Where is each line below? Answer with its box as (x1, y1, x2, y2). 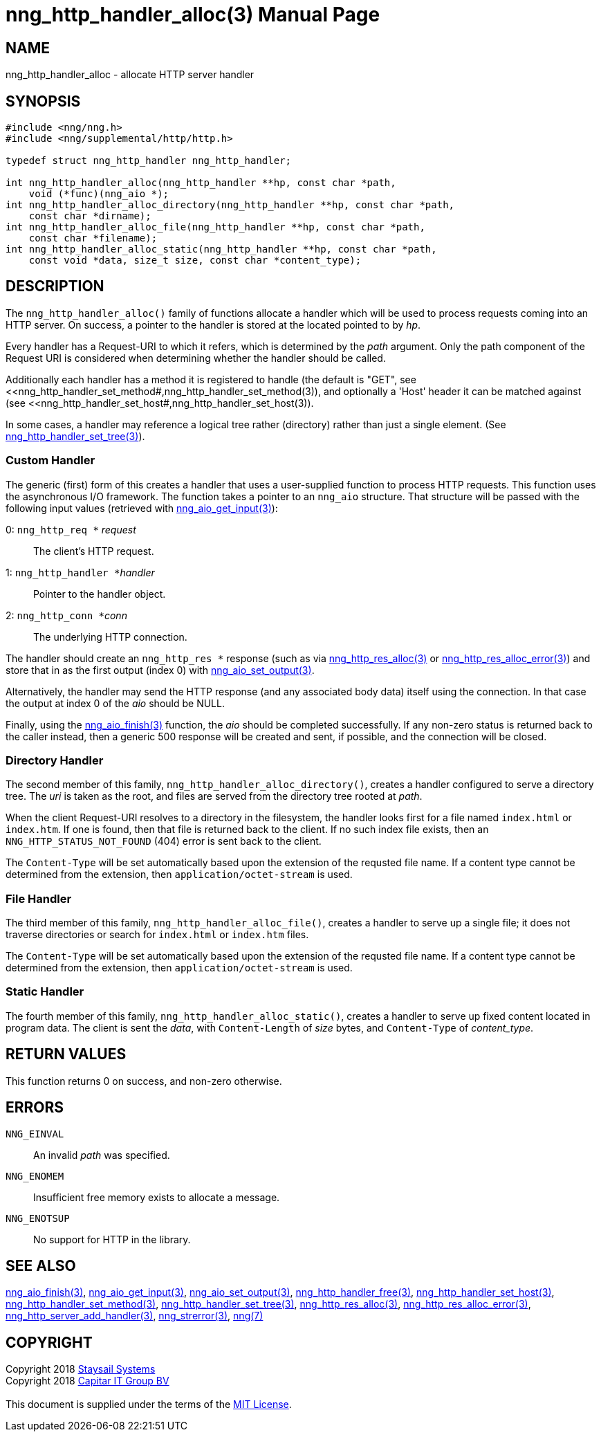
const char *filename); (28, 232, 158, 244)
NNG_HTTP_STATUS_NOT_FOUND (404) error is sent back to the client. (6, 835, 322, 848)
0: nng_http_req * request (6, 523, 136, 536)
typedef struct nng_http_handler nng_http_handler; (6, 155, 292, 167)
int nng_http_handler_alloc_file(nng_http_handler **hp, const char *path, (6, 221, 425, 233)
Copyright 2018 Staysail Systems (6, 1363, 156, 1375)
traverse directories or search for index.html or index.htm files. (6, 928, 309, 941)
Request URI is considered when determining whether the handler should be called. (6, 351, 386, 364)
